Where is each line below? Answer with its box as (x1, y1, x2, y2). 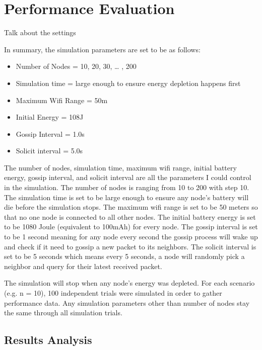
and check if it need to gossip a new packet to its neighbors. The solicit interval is (4, 241, 256, 251)
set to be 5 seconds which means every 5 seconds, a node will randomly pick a (4, 251, 245, 261)
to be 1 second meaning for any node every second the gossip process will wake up (4, 231, 258, 242)
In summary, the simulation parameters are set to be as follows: (4, 44, 201, 54)
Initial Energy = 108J (16, 112, 84, 122)
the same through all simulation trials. (4, 307, 122, 318)
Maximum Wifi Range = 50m (16, 95, 108, 105)
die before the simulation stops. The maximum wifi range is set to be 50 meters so (4, 202, 258, 212)
